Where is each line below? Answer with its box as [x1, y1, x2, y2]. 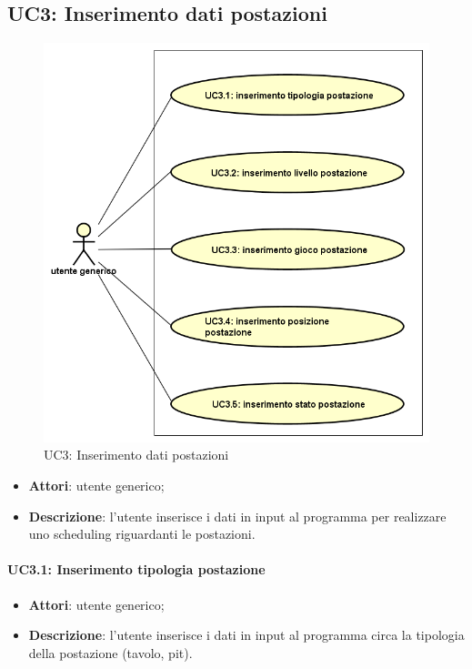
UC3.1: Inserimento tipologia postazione [7, 560, 266, 579]
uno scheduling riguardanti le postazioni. [28, 524, 256, 543]
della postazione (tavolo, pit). [28, 643, 193, 662]
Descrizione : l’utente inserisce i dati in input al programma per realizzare [28, 506, 447, 525]
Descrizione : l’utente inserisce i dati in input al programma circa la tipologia [28, 625, 465, 644]
